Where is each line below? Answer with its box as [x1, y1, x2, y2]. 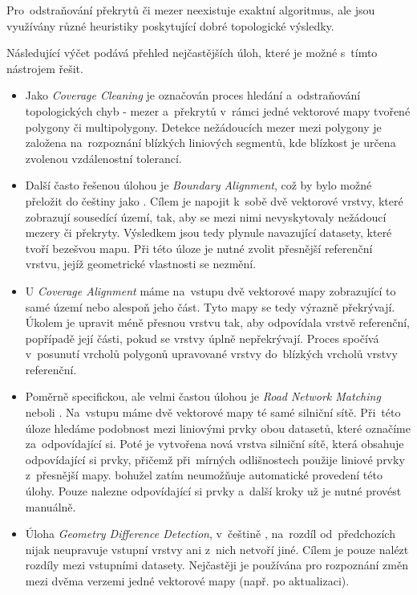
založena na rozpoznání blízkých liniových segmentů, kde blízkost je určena [25, 134, 396, 151]
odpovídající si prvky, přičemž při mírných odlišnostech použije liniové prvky [25, 450, 405, 467]
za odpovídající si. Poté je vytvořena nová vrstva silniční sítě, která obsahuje [25, 435, 404, 452]
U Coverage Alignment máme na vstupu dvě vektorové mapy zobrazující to [25, 282, 396, 299]
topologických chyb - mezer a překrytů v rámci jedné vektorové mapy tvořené [25, 102, 411, 119]
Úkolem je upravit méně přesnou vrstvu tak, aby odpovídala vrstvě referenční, [25, 314, 411, 331]
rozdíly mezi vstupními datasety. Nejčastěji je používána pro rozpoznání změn [25, 556, 408, 573]
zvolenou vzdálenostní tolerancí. [25, 149, 182, 166]
